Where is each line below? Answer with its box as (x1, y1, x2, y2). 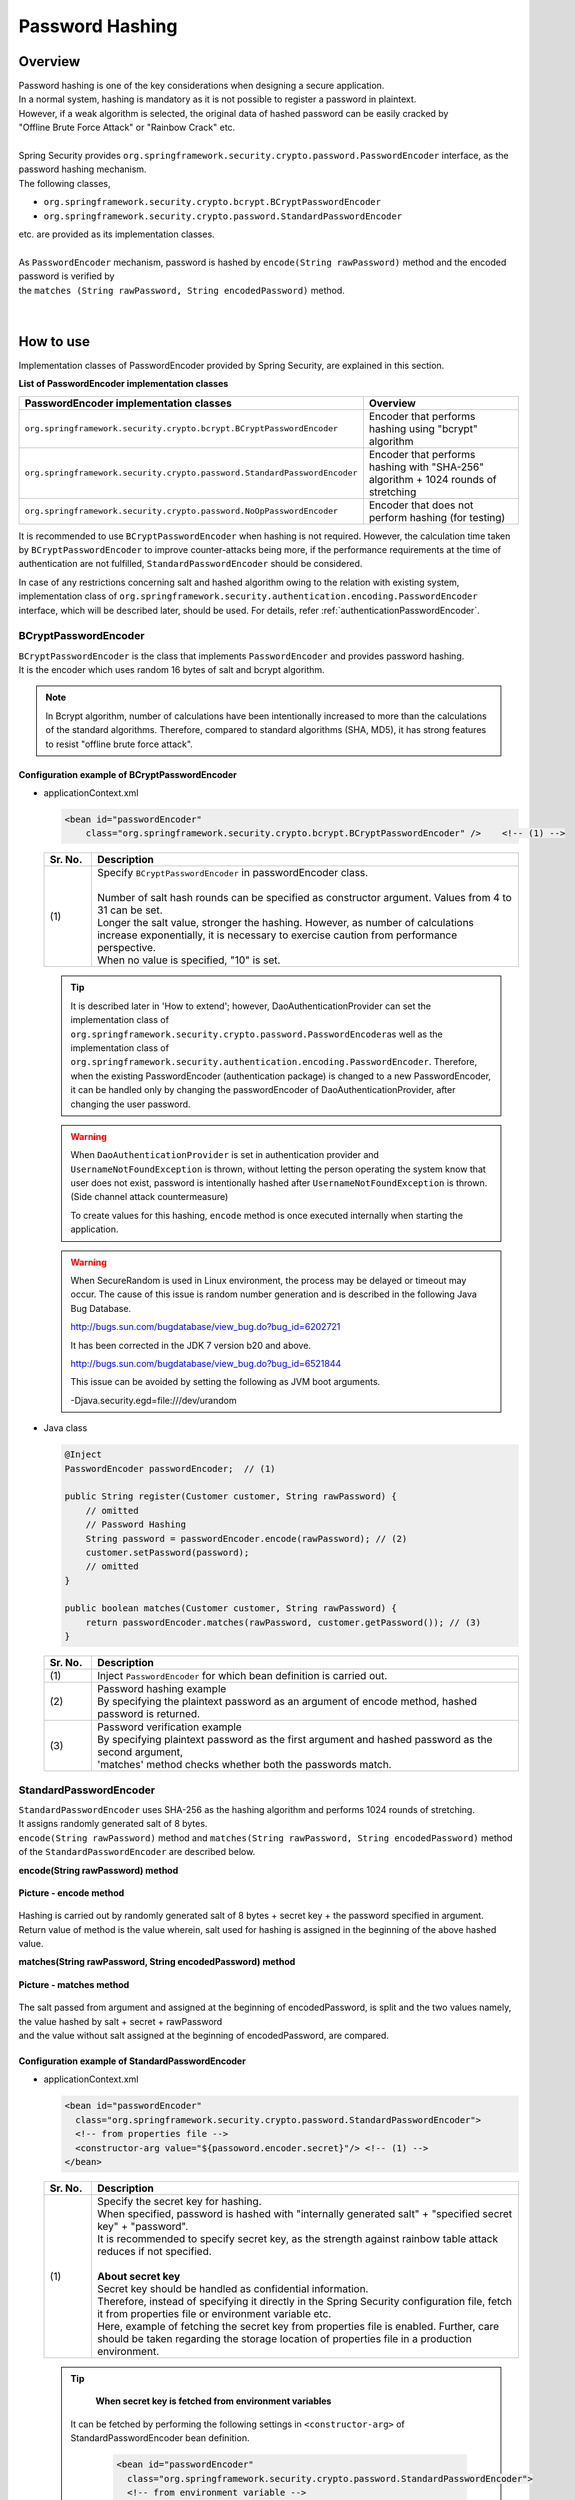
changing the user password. (70, 1098, 191, 1110)
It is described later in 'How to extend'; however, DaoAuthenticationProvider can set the (70, 1000, 432, 1012)
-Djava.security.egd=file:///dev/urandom (70, 1394, 237, 1406)
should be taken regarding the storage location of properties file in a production (96, 2331, 472, 2345)
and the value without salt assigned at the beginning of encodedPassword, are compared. (18, 2030, 390, 2042)
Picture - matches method (18, 1978, 130, 1990)
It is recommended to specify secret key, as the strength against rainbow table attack (96, 2231, 499, 2245)
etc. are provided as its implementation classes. (18, 228, 215, 240)
